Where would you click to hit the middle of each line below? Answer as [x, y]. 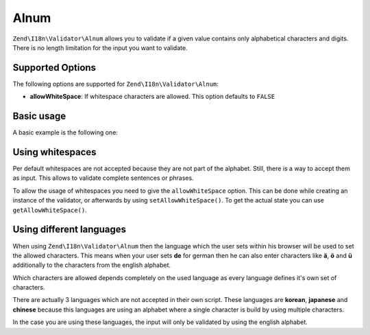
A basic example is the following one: [65, 132]
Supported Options [54, 68]
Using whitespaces [54, 152]
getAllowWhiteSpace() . [50, 210]
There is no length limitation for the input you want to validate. [100, 47]
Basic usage [39, 116]
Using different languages [70, 230]
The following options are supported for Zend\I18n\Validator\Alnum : [116, 84]
